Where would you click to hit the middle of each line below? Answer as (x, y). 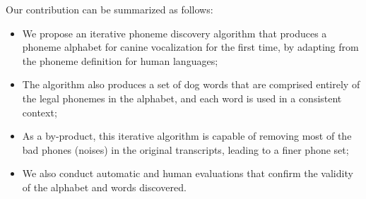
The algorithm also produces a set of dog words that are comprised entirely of (191, 84)
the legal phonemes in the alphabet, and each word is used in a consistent (182, 98)
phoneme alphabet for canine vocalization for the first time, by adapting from (190, 47)
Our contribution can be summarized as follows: (110, 9)
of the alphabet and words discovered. (104, 187)
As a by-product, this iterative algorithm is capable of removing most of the (187, 136)
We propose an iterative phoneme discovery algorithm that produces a (175, 33)
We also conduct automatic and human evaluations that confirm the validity (188, 173)
